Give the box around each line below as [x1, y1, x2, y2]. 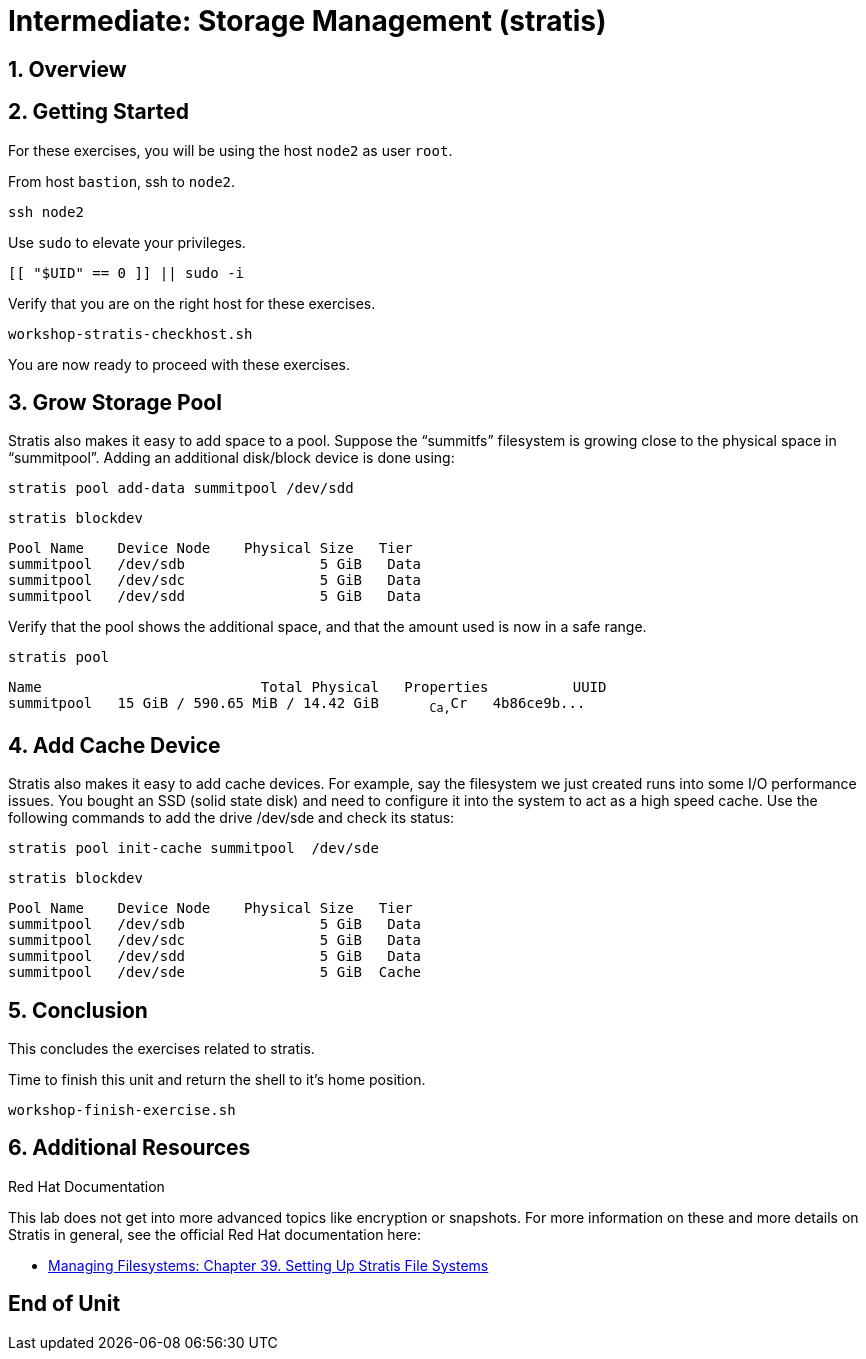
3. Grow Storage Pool [8, 390, 222, 416]
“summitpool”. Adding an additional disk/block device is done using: [8, 449, 455, 467]
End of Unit [8, 1291, 121, 1317]
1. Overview [8, 56, 127, 82]
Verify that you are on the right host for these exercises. [8, 294, 376, 312]
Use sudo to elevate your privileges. [8, 233, 246, 251]
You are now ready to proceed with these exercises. [8, 355, 350, 373]
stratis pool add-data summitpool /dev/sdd [8, 480, 354, 497]
